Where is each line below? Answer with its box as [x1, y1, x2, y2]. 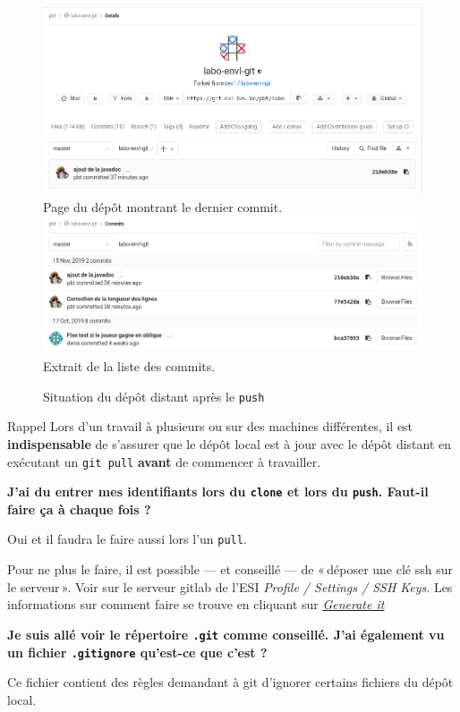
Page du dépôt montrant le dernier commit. [43, 197, 283, 216]
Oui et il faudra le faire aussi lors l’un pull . [7, 530, 247, 548]
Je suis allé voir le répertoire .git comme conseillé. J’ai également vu [7, 624, 445, 643]
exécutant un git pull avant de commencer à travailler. [7, 452, 321, 470]
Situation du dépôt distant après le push [43, 386, 265, 405]
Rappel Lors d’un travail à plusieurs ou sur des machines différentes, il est [7, 417, 413, 436]
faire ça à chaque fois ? [7, 499, 151, 518]
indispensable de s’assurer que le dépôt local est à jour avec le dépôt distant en [7, 434, 452, 453]
